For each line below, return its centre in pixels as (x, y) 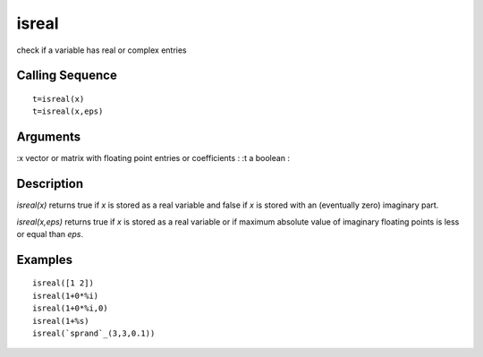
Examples (45, 259)
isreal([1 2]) (63, 283)
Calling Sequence (67, 76)
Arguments (49, 137)
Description (50, 184)
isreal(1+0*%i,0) (70, 308)
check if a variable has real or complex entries (102, 50)
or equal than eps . (50, 234)
